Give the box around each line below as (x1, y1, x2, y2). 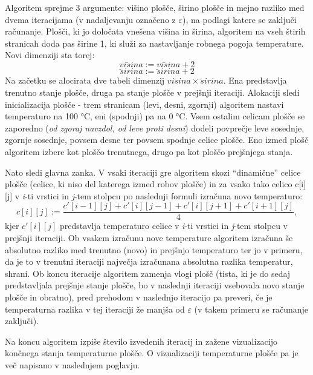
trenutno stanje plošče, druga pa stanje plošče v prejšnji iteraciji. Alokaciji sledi (5, 86, 300, 98)
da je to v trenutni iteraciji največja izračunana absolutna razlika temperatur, (5, 255, 293, 268)
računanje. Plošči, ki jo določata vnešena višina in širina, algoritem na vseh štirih (5, 25, 306, 38)
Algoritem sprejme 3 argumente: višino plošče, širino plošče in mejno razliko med (5, 1, 305, 13)
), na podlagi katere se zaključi (182, 13, 297, 25)
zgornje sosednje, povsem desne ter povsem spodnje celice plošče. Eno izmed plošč (5, 133, 309, 146)
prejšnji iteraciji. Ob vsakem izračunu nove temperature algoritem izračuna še (5, 231, 293, 244)
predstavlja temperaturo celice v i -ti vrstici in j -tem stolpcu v (60, 219, 288, 232)
